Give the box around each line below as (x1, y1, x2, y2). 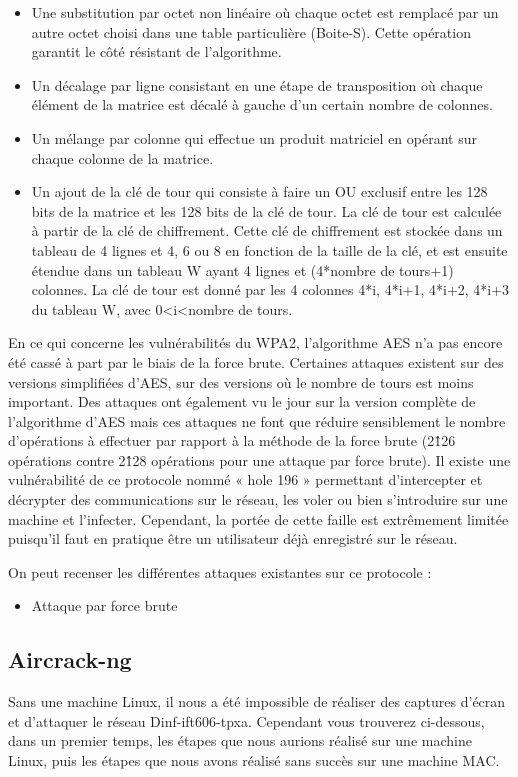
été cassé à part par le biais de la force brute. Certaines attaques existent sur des (8, 351, 504, 372)
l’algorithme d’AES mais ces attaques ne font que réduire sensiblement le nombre (8, 410, 506, 431)
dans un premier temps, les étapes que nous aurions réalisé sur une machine (8, 730, 472, 751)
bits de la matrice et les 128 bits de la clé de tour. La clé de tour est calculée (31, 200, 502, 221)
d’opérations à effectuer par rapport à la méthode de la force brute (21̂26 (8, 430, 456, 451)
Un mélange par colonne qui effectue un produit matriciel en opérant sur (31, 127, 477, 148)
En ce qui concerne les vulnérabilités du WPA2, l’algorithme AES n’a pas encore (8, 332, 503, 353)
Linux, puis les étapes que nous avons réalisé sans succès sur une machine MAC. (8, 750, 500, 771)
